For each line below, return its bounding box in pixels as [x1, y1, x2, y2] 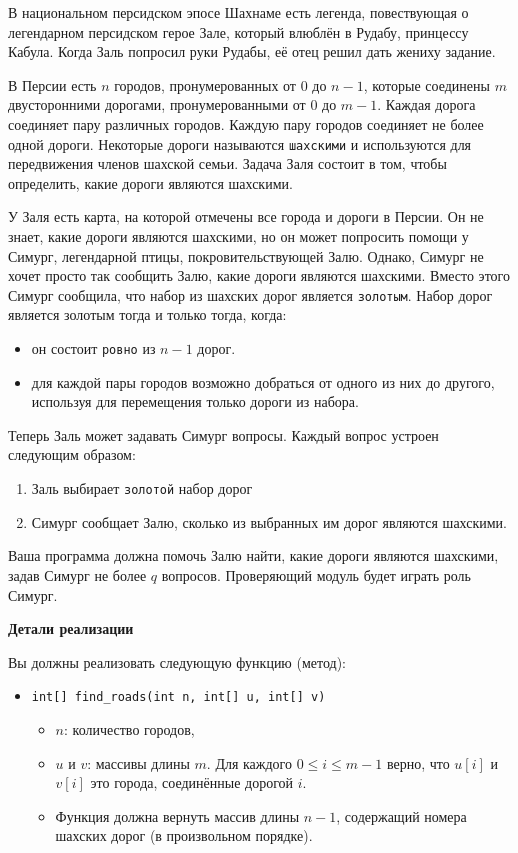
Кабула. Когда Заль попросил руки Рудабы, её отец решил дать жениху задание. [8, 41, 496, 62]
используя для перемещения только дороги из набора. [31, 391, 359, 412]
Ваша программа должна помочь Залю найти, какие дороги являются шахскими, [8, 545, 499, 566]
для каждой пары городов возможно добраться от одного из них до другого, [31, 371, 495, 392]
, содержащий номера [336, 805, 467, 826]
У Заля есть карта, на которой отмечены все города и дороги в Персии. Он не [8, 206, 484, 227]
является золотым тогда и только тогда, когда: [8, 304, 287, 325]
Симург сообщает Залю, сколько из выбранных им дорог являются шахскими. [31, 511, 507, 532]
